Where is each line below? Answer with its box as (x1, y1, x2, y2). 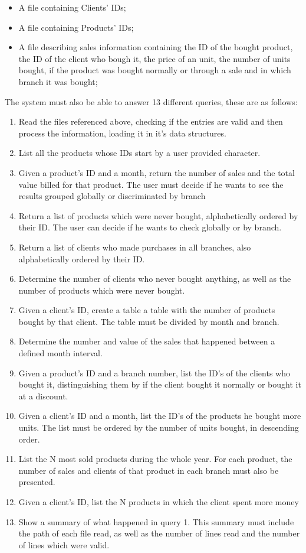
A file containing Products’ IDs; (18, 21, 134, 33)
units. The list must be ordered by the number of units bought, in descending (18, 421, 299, 434)
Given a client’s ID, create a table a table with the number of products (18, 304, 275, 316)
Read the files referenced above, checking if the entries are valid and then (18, 115, 283, 128)
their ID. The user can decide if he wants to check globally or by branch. (18, 221, 282, 233)
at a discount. (18, 389, 68, 402)
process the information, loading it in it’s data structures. (18, 126, 226, 139)
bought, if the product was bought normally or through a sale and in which (18, 64, 291, 76)
